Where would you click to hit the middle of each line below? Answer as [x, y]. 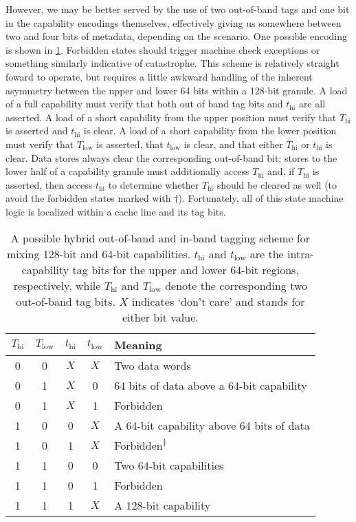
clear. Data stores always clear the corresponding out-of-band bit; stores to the [171, 157]
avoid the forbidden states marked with [88, 198]
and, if [281, 171]
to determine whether [154, 184]
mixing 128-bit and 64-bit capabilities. [99, 253]
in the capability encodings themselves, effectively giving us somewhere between [174, 22]
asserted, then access [49, 184]
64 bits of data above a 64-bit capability [211, 385]
